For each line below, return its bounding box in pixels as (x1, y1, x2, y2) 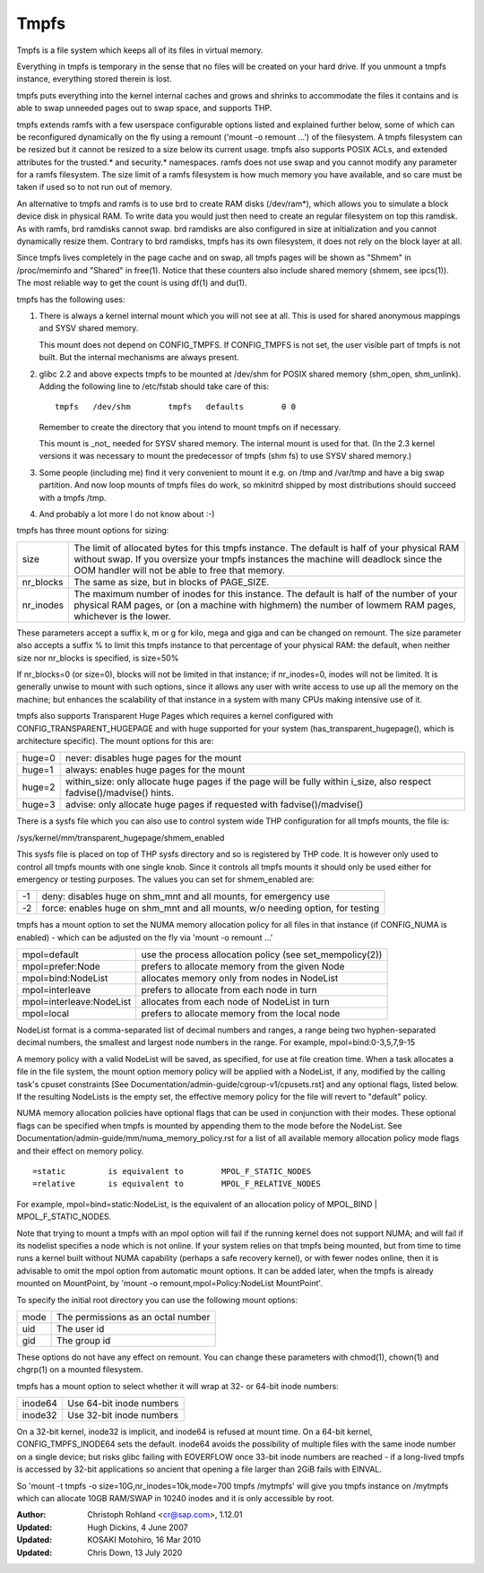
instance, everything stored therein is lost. (16, 73, 172, 84)
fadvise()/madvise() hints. (65, 787, 175, 799)
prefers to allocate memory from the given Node (141, 960, 345, 972)
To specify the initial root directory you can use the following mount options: (16, 1294, 298, 1305)
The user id (56, 1322, 105, 1335)
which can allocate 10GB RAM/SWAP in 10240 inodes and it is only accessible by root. (16, 1493, 335, 1504)
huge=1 (22, 764, 54, 776)
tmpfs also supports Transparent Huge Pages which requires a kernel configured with (16, 711, 333, 722)
